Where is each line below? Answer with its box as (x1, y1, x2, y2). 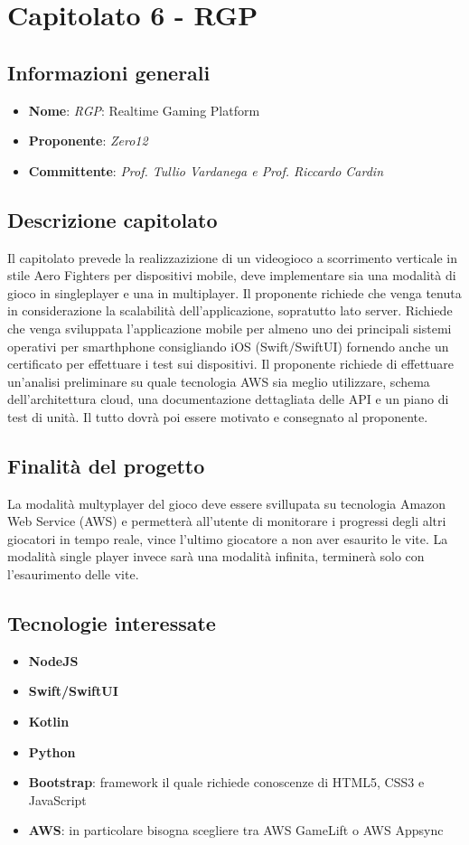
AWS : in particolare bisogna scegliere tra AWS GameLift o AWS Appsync (28, 821, 444, 840)
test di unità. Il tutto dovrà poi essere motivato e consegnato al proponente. (7, 407, 428, 426)
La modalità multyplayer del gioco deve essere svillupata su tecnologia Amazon (7, 493, 446, 512)
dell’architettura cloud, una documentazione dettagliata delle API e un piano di (7, 390, 449, 408)
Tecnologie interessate (7, 609, 216, 637)
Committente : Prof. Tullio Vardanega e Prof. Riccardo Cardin (28, 161, 384, 180)
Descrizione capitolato (7, 205, 218, 233)
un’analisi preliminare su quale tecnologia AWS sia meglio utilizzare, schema (7, 371, 430, 390)
